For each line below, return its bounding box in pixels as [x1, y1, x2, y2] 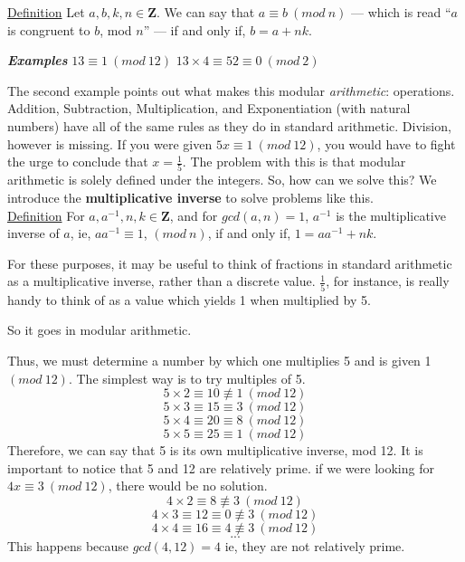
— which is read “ [351, 3, 451, 21]
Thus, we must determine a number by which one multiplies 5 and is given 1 [7, 350, 432, 369]
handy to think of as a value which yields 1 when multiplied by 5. [7, 290, 371, 309]
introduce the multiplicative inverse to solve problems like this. [7, 188, 374, 207]
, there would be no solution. [108, 476, 268, 495]
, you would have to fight [317, 134, 456, 153]
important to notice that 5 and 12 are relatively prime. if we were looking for [7, 458, 434, 477]
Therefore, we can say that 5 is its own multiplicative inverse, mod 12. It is [7, 441, 423, 460]
